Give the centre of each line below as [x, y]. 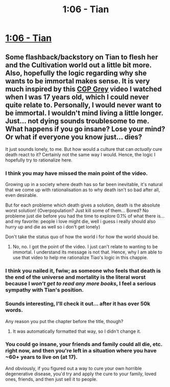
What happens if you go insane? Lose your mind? [85, 129]
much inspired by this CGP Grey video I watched [83, 89]
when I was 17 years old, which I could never [77, 97]
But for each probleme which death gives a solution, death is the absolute [83, 205]
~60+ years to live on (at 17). [41, 357]
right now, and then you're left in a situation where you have [81, 351]
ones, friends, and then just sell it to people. [52, 379]
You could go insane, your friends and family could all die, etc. [84, 345]
